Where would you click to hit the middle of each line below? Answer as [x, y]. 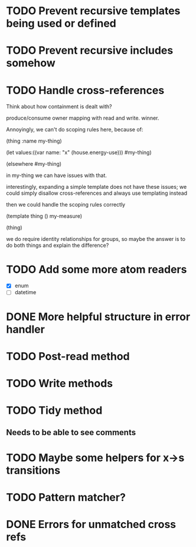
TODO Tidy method [54, 411]
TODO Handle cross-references [85, 90]
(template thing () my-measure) [44, 216]
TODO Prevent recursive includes [90, 51]
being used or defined [61, 23]
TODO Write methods [60, 383]
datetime [25, 292]
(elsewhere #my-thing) [34, 164]
